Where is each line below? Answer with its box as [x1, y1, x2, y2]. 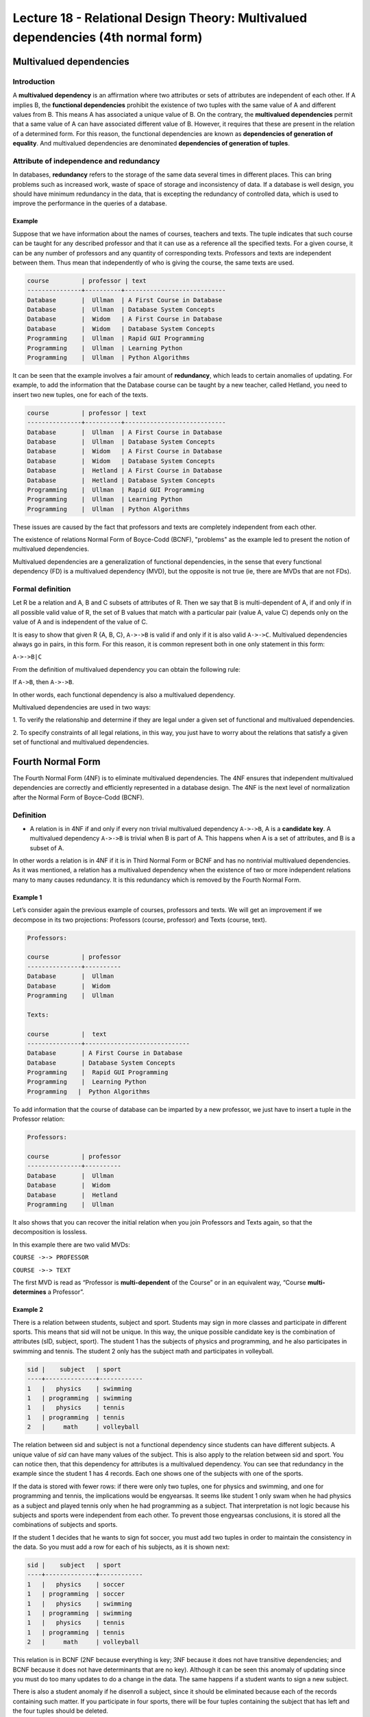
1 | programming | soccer [27, 1590, 125, 1598]
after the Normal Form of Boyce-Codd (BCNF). [12, 793, 145, 801]
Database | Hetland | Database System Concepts [27, 476, 215, 484]
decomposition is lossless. [12, 1228, 88, 1236]
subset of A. [29, 843, 64, 852]
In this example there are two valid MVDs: [12, 1240, 130, 1249]
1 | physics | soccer [27, 1580, 125, 1588]
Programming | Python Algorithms [27, 1087, 151, 1095]
